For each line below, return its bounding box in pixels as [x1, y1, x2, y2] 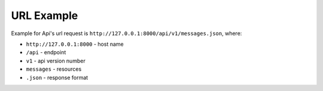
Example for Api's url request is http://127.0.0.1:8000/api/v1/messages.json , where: [11, 30, 242, 37]
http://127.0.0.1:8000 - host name [26, 40, 124, 48]
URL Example [11, 9, 78, 22]
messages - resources [26, 65, 82, 73]
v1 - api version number [26, 57, 86, 64]
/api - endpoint [26, 49, 66, 56]
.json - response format [26, 74, 89, 81]
